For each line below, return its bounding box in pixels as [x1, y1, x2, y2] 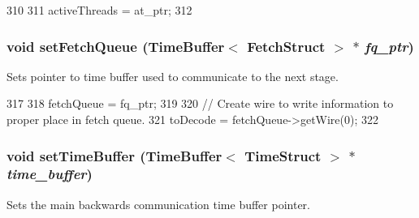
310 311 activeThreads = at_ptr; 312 [6, 2, 192, 18]
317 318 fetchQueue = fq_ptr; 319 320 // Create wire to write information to [6, 95, 394, 112]
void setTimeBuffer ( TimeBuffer [6, 145, 222, 165]
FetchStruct [247, 36, 326, 56]
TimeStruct [244, 145, 322, 165]
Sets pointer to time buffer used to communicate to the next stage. [6, 67, 339, 84]
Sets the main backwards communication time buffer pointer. [6, 195, 310, 212]
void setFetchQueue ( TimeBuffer [6, 36, 225, 56]
